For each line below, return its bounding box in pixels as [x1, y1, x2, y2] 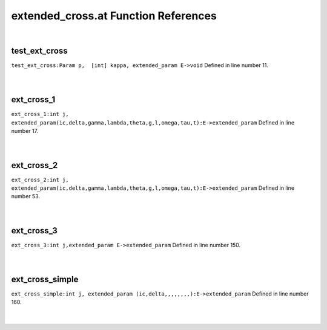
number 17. [11, 127, 39, 134]
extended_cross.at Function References [11, 9, 217, 22]
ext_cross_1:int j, [11, 111, 69, 118]
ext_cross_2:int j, [11, 176, 69, 183]
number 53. [11, 193, 41, 200]
